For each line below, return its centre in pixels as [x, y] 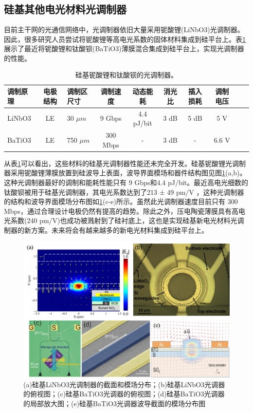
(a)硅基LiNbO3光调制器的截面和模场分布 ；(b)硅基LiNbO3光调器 [124, 384]
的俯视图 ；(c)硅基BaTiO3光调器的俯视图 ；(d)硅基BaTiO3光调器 [124, 394]
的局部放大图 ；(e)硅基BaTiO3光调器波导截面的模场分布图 [114, 403]
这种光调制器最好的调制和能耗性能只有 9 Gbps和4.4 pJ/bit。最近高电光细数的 [126, 182]
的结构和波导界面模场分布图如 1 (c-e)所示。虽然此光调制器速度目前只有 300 [121, 201]
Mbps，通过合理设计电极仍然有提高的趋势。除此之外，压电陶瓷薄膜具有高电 [125, 211]
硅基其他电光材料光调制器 [65, 9]
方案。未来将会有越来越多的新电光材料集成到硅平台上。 [119, 230]
